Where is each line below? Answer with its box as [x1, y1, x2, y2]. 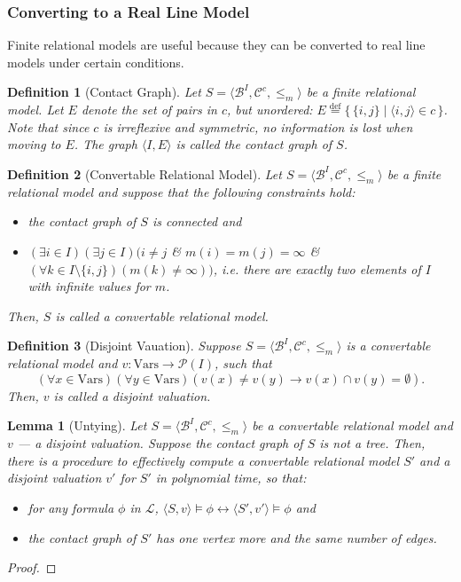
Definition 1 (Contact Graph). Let [7, 83, 201, 101]
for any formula [27, 498, 114, 516]
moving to [7, 135, 61, 153]
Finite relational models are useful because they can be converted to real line [7, 35, 426, 54]
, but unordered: [226, 100, 313, 119]
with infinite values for [27, 277, 151, 295]
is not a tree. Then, [319, 434, 426, 452]
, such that [214, 354, 272, 373]
